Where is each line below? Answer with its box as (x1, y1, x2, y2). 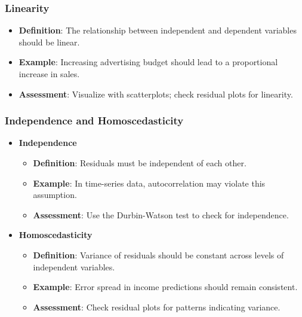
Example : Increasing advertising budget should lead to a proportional (19, 56, 278, 68)
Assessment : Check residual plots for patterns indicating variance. (33, 300, 281, 313)
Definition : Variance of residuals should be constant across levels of (33, 248, 284, 261)
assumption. (33, 188, 77, 201)
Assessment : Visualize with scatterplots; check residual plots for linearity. (19, 87, 293, 100)
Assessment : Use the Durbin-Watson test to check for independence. (33, 208, 289, 221)
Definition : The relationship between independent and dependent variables (19, 24, 297, 36)
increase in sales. (19, 68, 80, 80)
